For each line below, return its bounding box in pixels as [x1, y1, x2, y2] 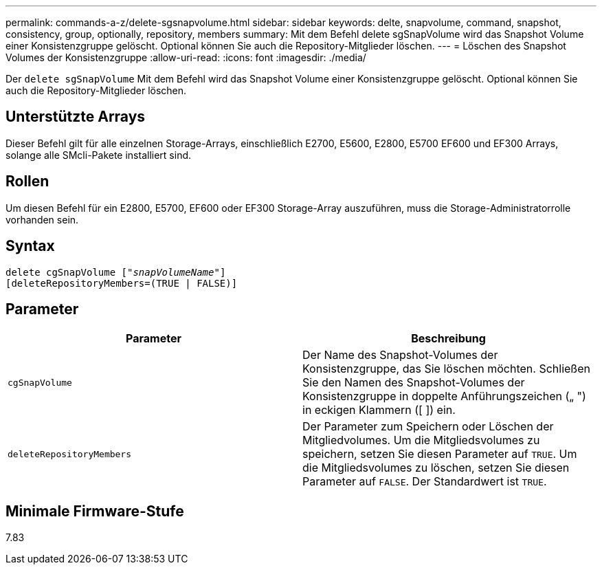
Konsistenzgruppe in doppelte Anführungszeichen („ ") [302, 389, 586, 404]
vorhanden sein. [5, 213, 79, 226]
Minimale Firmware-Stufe [5, 502, 184, 520]
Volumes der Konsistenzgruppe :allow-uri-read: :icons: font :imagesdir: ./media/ [5, 52, 366, 63]
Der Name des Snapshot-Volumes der [302, 348, 498, 362]
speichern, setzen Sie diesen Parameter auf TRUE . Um [302, 447, 577, 461]
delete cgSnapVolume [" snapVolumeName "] [5, 266, 226, 278]
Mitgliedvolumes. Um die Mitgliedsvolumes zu [302, 433, 540, 448]
